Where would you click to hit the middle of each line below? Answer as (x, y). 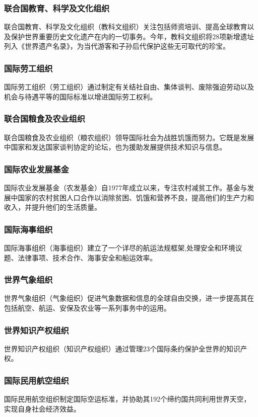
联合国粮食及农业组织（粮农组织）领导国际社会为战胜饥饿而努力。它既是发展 (129, 137)
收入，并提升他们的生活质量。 (53, 207)
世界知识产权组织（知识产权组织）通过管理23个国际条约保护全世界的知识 (122, 348)
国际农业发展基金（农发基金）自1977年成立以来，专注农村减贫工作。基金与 (126, 188)
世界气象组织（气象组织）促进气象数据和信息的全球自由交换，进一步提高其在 (129, 298)
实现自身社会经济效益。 (42, 408)
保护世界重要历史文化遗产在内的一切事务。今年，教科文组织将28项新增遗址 (132, 36)
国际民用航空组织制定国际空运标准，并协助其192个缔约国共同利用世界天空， (127, 399)
